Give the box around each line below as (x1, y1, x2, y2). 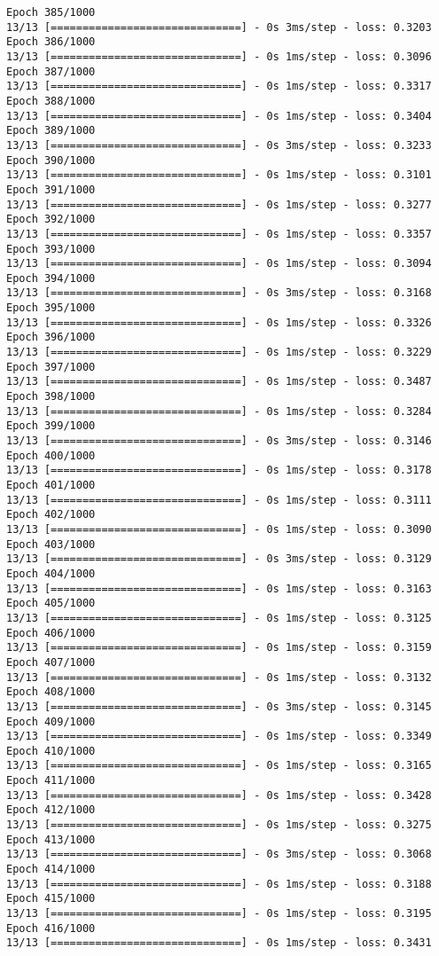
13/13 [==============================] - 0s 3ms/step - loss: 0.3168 (6, 286, 432, 300)
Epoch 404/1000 (6, 567, 96, 580)
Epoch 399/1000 (6, 419, 96, 433)
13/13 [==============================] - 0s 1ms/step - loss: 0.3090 (6, 522, 432, 536)
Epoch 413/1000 (6, 833, 96, 846)
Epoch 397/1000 (6, 360, 96, 373)
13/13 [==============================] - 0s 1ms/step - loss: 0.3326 (6, 316, 432, 329)
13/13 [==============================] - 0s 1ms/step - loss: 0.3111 (6, 493, 432, 506)
